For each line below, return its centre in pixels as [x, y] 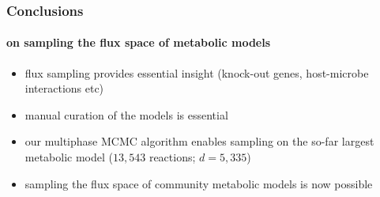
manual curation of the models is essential [126, 114]
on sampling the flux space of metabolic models [139, 42]
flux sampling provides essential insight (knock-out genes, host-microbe [197, 72]
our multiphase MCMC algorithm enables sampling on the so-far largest [199, 141]
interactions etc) [64, 88]
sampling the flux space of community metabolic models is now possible [199, 183]
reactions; [172, 157]
